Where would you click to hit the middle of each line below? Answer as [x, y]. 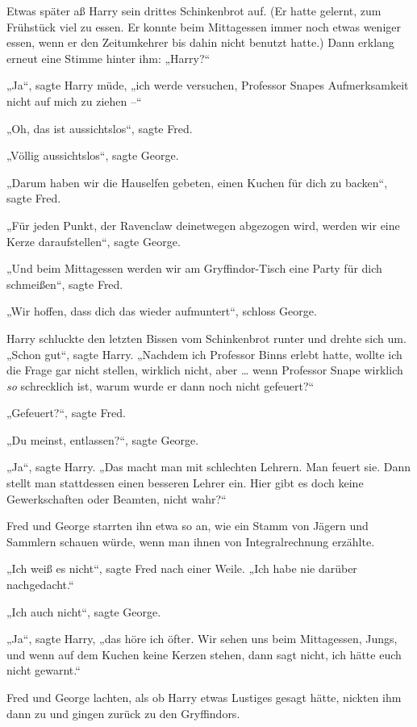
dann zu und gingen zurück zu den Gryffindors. [123, 713]
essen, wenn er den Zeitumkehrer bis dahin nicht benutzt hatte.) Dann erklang [200, 42]
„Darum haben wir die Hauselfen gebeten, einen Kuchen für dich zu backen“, [197, 182]
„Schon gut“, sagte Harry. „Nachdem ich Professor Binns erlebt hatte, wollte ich [204, 354]
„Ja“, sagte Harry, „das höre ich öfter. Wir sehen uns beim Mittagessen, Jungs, [202, 639]
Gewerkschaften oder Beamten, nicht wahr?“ [117, 498]
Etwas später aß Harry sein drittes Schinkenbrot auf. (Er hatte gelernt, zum [194, 10]
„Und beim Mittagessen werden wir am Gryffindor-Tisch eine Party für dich [194, 268]
